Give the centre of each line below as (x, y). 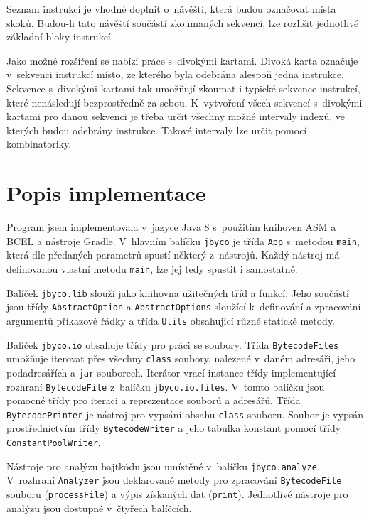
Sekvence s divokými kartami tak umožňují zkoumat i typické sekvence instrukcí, (183, 88)
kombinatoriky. (39, 144)
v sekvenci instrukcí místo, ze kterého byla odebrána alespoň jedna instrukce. (175, 74)
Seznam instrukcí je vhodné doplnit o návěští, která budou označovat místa (171, 9)
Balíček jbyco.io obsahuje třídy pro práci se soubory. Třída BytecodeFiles (173, 344)
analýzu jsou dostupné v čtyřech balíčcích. (99, 508)
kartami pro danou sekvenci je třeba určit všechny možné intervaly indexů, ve (176, 116)
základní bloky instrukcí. (60, 37)
